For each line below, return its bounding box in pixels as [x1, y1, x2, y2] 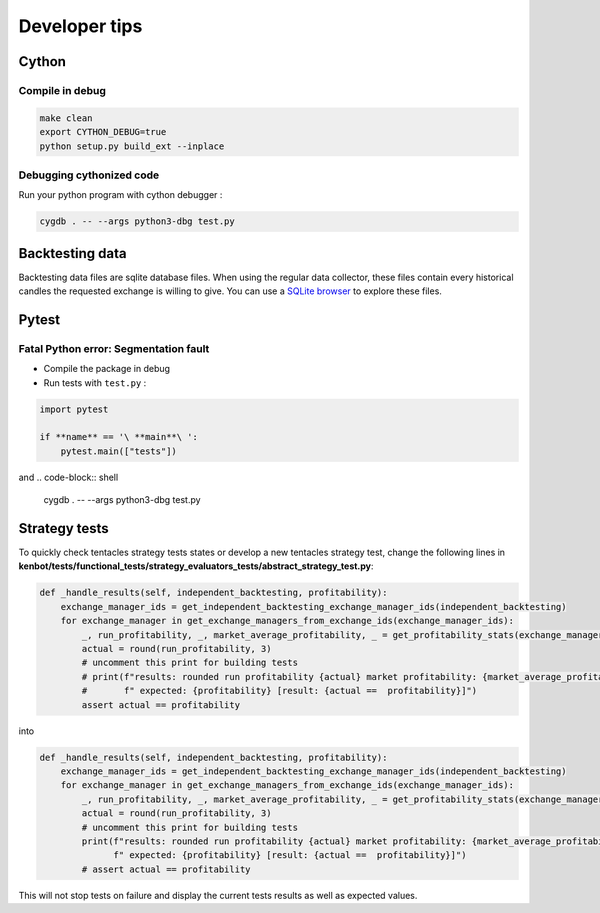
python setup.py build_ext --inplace [39, 140, 225, 152]
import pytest [39, 403, 109, 415]
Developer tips [18, 15, 143, 37]
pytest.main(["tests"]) [60, 445, 177, 457]
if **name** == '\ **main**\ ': [39, 431, 199, 443]
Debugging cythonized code [18, 168, 160, 182]
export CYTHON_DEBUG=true [39, 126, 167, 138]
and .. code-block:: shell [18, 471, 119, 483]
